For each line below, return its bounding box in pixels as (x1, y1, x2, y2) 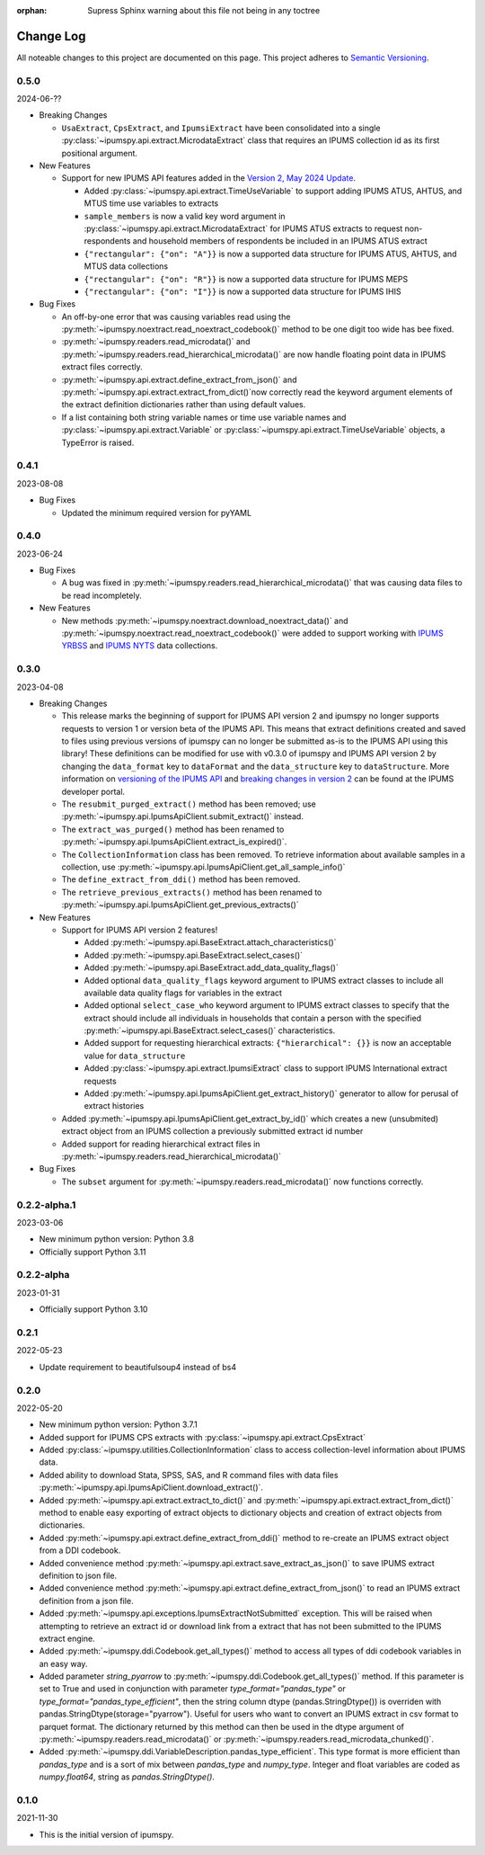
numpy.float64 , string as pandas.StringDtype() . (39, 1771, 216, 1782)
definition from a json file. (39, 1595, 134, 1606)
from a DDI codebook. (39, 1545, 121, 1556)
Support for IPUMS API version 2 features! (61, 924, 218, 935)
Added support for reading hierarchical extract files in (61, 1138, 260, 1149)
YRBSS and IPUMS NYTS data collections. (61, 640, 218, 651)
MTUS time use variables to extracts (84, 198, 219, 209)
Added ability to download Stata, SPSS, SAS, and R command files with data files (39, 1469, 339, 1480)
